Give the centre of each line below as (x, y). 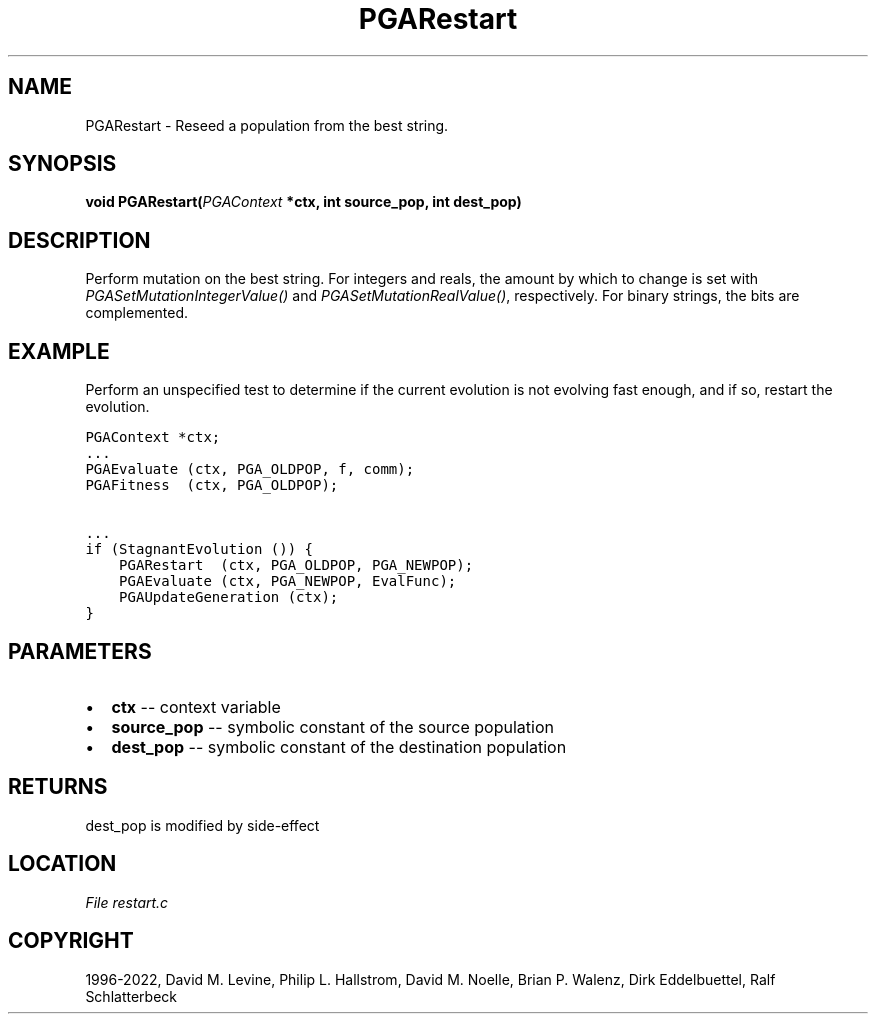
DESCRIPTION (79, 240)
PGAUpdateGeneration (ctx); (229, 597)
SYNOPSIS (62, 164)
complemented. (137, 313)
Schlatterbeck (131, 996)
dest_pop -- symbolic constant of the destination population (339, 746)
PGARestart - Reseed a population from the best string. (267, 125)
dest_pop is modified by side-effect (202, 825)
